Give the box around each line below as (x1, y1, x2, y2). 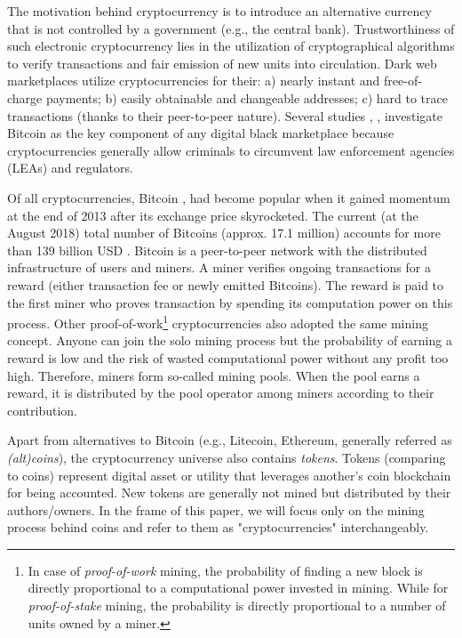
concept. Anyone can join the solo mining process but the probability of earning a (7, 331, 452, 350)
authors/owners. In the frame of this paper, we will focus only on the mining (7, 500, 425, 519)
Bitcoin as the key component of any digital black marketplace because (7, 124, 394, 142)
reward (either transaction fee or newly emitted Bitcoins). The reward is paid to (7, 275, 444, 294)
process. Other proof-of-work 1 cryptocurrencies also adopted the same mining (7, 311, 428, 332)
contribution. (7, 400, 78, 419)
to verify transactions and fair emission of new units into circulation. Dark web (7, 53, 437, 72)
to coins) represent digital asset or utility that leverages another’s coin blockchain (7, 465, 451, 484)
